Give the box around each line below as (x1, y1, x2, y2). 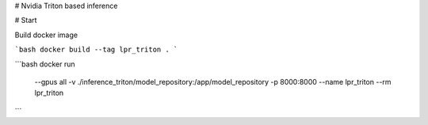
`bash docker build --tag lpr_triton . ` (14, 45, 178, 55)
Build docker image (14, 30, 78, 40)
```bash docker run (14, 59, 75, 69)
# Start (14, 16, 37, 25)
